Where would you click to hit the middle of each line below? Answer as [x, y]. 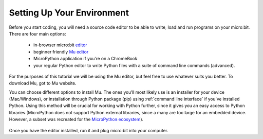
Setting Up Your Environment [69, 13]
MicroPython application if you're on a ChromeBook [85, 59]
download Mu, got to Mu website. [43, 83]
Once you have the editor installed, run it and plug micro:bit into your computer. [89, 130]
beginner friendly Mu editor [61, 52]
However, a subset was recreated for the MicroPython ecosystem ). [76, 120]
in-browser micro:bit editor [60, 45]
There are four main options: [38, 34]
